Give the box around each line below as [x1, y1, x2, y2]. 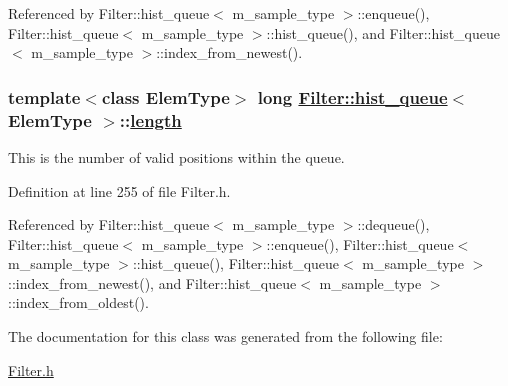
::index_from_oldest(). [8, 292, 149, 313]
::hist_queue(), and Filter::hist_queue [266, 22, 500, 43]
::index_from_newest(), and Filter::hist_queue [8, 272, 297, 293]
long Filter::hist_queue [257, 84, 448, 109]
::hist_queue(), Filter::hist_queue [132, 253, 340, 274]
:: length [119, 107, 182, 132]
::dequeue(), [357, 214, 430, 235]
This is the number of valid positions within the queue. [8, 146, 345, 167]
